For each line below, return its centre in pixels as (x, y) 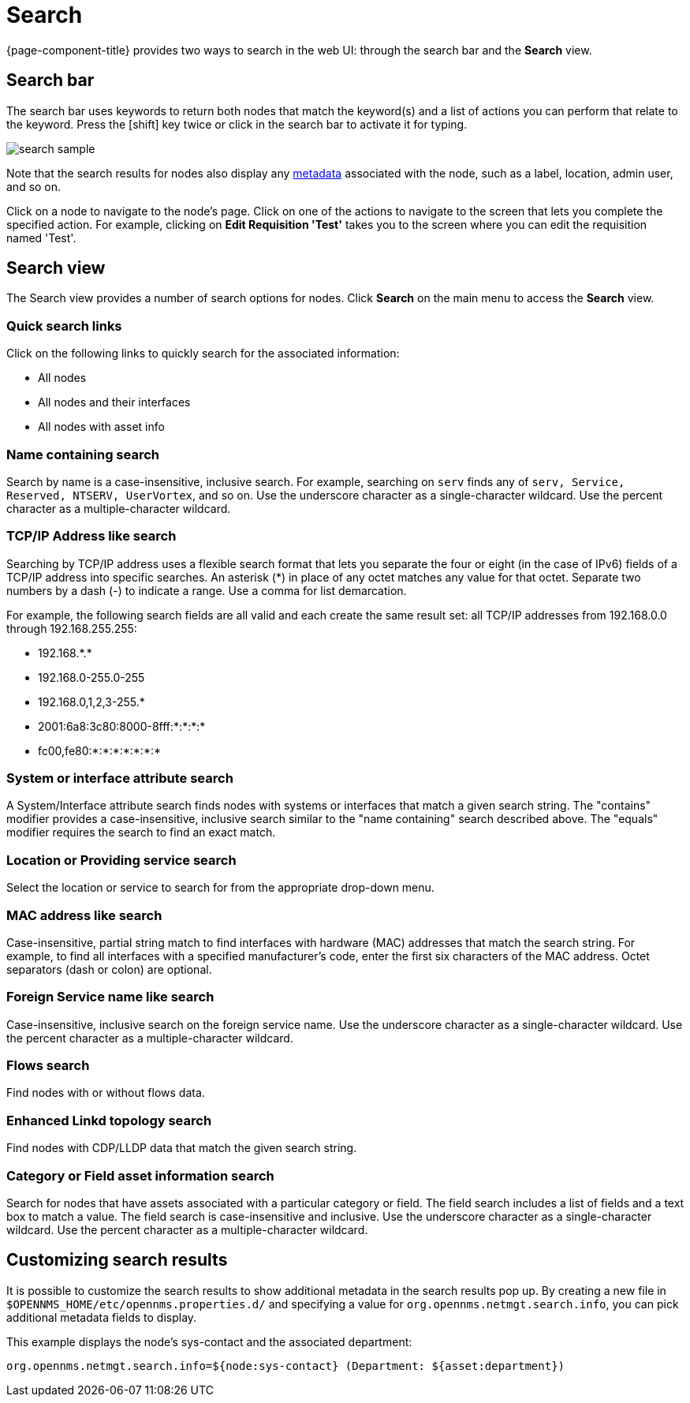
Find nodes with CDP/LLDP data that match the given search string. (182, 1148)
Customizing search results (117, 1260)
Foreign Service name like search (110, 997)
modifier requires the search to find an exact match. (141, 832)
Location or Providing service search (121, 860)
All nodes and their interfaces (114, 402)
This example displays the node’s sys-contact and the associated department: (209, 1341)
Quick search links (64, 325)
